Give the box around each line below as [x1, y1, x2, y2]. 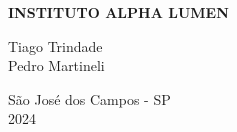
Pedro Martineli [8, 55, 105, 76]
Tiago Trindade [8, 35, 103, 56]
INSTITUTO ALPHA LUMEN [8, 2, 229, 22]
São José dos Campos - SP [8, 88, 171, 109]
